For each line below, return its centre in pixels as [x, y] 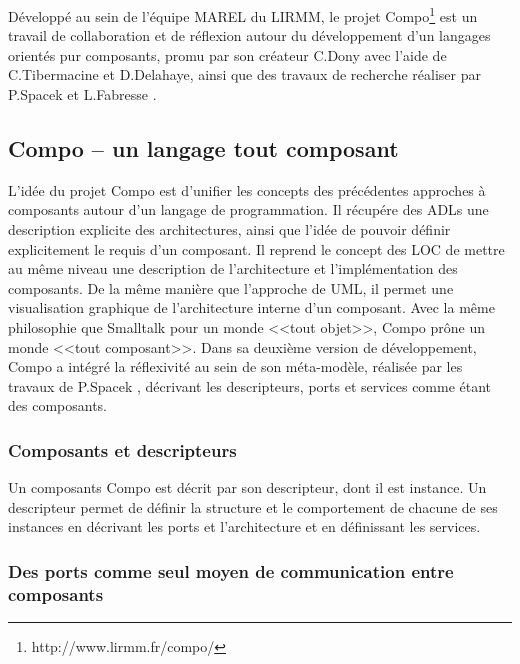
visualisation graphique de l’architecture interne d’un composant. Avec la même [251, 307]
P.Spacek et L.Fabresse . [82, 94]
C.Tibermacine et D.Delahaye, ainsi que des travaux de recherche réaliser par [244, 74]
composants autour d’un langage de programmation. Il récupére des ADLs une [248, 209]
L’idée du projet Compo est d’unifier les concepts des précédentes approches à [247, 189]
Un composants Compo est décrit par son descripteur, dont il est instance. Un [247, 487]
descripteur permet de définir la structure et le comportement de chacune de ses [253, 506]
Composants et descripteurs [122, 449]
